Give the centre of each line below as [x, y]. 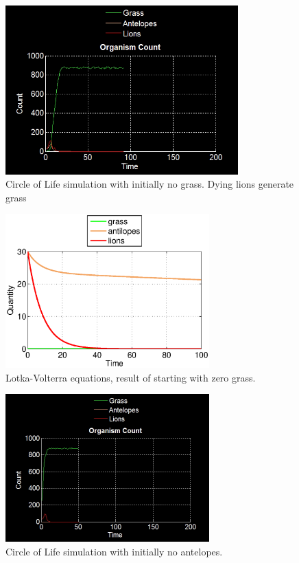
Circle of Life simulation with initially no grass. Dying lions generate [150, 184]
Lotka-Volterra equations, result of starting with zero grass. [131, 377]
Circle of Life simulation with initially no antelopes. [114, 551]
